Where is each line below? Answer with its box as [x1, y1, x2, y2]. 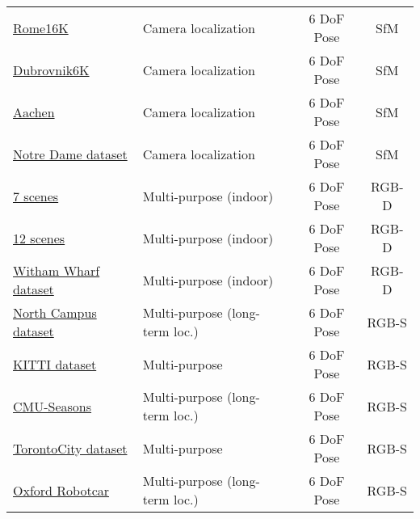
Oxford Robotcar [13, 480, 110, 500]
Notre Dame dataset [13, 144, 128, 163]
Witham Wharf [13, 261, 100, 280]
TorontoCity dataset [13, 438, 128, 458]
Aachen [13, 102, 55, 121]
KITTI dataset [13, 354, 97, 373]
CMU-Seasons [13, 396, 92, 416]
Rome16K [13, 18, 69, 37]
